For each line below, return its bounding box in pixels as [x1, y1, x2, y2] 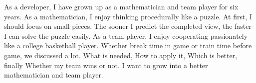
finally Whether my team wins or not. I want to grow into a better [4, 60, 208, 70]
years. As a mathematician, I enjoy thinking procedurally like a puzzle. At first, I [4, 11, 252, 21]
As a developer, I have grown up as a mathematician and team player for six [4, 1, 239, 11]
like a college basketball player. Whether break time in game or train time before [4, 40, 252, 51]
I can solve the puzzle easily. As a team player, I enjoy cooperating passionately [4, 30, 248, 41]
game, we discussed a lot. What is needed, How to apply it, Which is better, [4, 50, 238, 60]
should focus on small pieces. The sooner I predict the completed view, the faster [4, 21, 252, 31]
